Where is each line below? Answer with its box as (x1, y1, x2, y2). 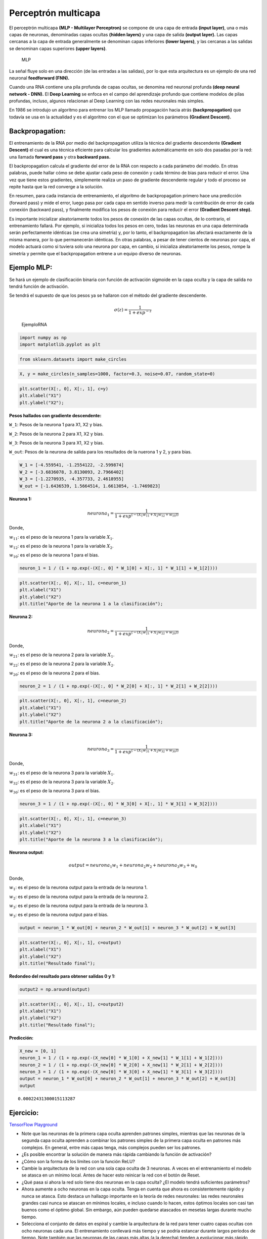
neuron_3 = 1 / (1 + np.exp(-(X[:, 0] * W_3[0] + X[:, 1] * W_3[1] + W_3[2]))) (19, 801, 218, 807)
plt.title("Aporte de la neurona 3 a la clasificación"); (19, 837, 163, 843)
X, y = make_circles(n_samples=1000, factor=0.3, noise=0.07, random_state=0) (19, 371, 215, 377)
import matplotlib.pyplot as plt (19, 342, 101, 347)
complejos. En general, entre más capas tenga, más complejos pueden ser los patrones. (21, 1144, 201, 1150)
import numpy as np (19, 335, 67, 340)
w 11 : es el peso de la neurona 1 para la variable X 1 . (9, 534, 114, 541)
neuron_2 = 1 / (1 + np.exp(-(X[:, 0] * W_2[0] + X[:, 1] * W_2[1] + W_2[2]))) (19, 683, 218, 689)
